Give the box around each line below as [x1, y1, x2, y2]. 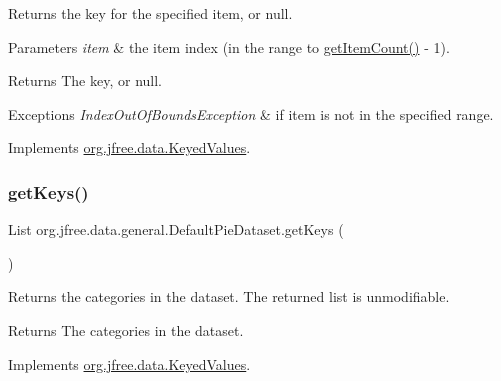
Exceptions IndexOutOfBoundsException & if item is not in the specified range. [8, 103, 494, 124]
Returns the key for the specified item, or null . [8, 3, 293, 23]
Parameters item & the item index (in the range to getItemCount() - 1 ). [8, 36, 450, 57]
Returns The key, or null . [8, 70, 163, 91]
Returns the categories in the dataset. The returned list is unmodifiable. [8, 286, 450, 307]
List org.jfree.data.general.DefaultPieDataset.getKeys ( [8, 219, 344, 240]
